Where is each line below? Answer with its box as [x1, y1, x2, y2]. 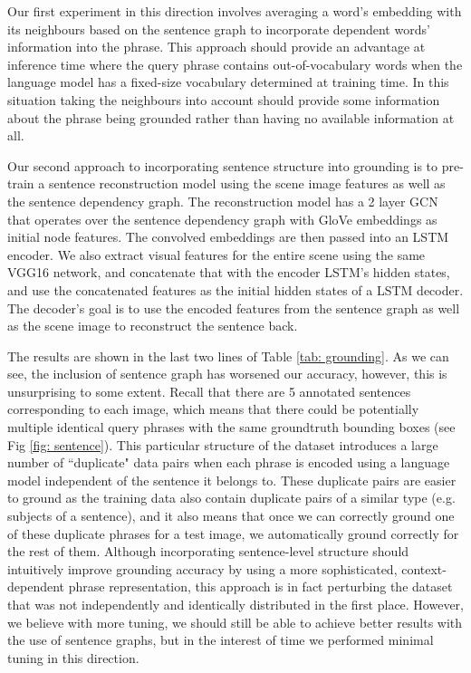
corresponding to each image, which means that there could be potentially [7, 399, 419, 418]
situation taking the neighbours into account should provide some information [7, 90, 440, 109]
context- [401, 559, 447, 578]
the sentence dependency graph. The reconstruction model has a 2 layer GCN [7, 191, 438, 210]
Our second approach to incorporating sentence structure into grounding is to [7, 156, 438, 175]
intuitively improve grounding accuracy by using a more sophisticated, [7, 559, 398, 578]
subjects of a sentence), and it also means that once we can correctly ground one [7, 506, 455, 525]
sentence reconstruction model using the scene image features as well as [48, 174, 446, 193]
